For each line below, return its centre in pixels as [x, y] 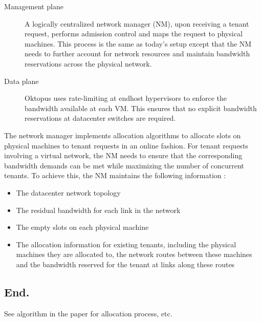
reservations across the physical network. [88, 63]
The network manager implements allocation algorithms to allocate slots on [123, 135]
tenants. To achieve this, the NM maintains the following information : [115, 175]
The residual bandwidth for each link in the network [98, 210]
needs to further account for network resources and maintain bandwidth [137, 53]
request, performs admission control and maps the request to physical [134, 34]
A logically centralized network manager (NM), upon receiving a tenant [137, 23]
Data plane [21, 81]
